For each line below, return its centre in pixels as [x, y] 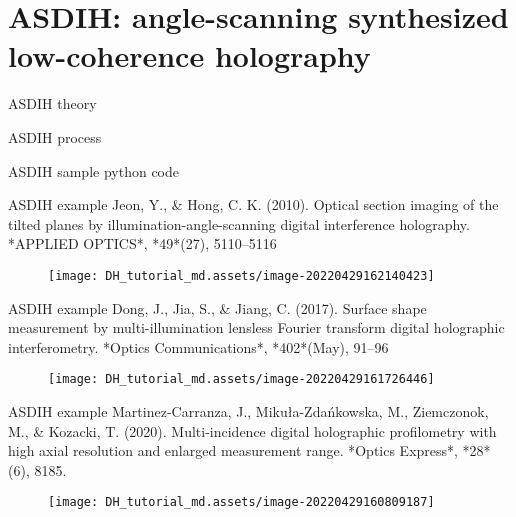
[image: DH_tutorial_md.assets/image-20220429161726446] [241, 379]
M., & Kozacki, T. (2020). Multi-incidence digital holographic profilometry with [252, 430]
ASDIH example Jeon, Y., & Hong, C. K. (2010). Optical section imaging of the [253, 204]
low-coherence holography [189, 55]
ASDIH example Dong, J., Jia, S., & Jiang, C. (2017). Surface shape [217, 307]
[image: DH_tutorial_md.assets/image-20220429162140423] [241, 275]
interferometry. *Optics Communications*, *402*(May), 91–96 [198, 346]
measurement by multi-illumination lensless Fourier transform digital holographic [256, 327]
